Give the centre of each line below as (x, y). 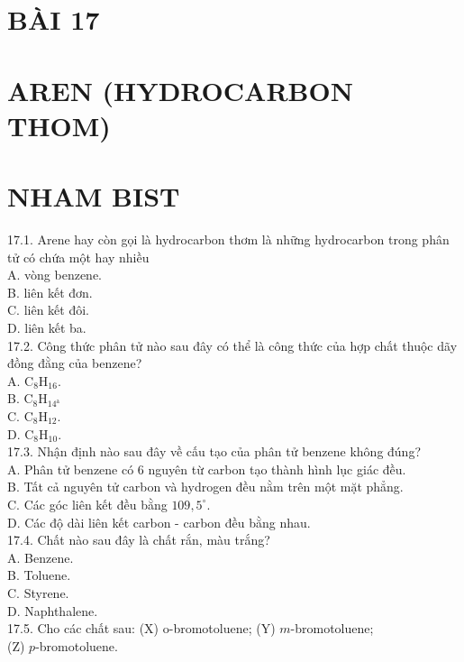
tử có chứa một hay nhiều (78, 257)
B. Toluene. (39, 575)
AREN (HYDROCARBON (180, 90)
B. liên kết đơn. (50, 292)
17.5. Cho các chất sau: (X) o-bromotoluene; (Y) (141, 628)
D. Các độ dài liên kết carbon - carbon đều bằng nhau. (159, 522)
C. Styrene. (38, 592)
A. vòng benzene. (55, 275)
